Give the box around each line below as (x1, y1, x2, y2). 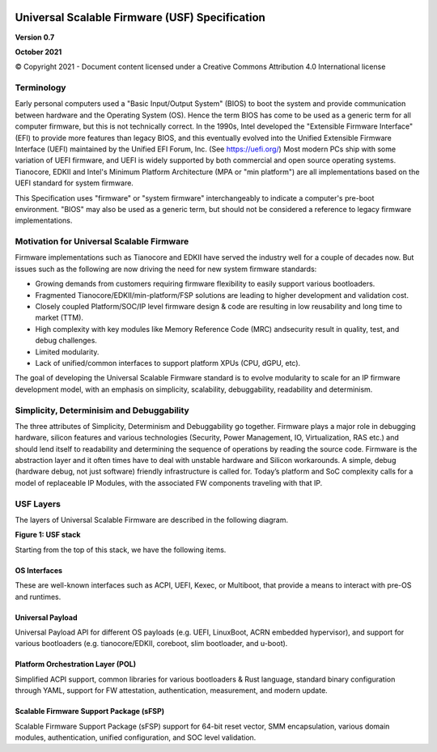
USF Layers (15, 498, 61, 509)
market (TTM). (35, 312, 84, 323)
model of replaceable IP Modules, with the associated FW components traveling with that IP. (15, 478, 323, 487)
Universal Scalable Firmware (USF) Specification (15, 11, 266, 24)
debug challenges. (35, 336, 97, 346)
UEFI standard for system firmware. (15, 178, 134, 188)
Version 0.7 (15, 32, 55, 42)
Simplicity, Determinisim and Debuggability (15, 405, 189, 416)
